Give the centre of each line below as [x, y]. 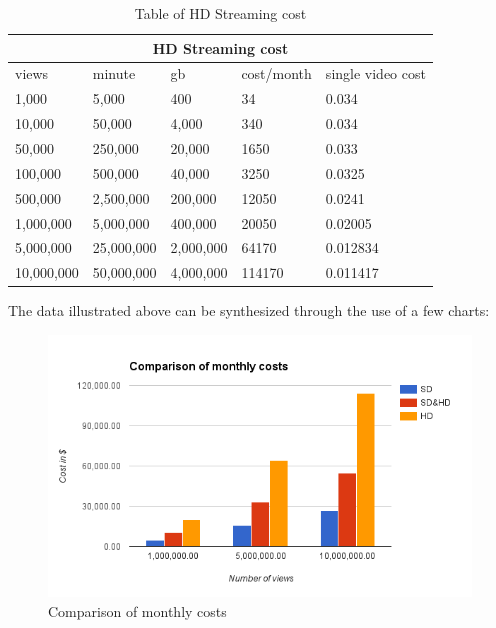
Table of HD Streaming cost [220, 13]
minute [114, 73]
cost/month [276, 73]
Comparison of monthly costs [137, 610]
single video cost [375, 73]
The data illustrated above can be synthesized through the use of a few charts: [249, 310]
